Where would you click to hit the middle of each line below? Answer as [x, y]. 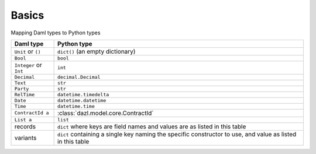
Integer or [28, 65]
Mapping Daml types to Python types [56, 33]
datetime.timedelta [83, 94]
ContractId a [32, 113]
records [25, 127]
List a [23, 120]
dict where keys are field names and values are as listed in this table [152, 127]
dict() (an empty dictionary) [96, 51]
